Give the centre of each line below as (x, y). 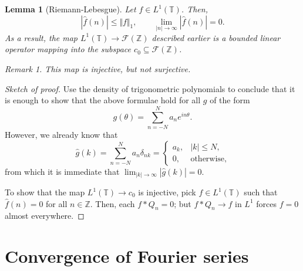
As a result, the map (41, 37)
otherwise (208, 159)
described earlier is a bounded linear (216, 37)
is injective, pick (167, 192)
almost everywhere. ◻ (45, 216)
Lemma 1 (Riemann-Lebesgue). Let (70, 9)
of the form (230, 100)
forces (266, 203)
